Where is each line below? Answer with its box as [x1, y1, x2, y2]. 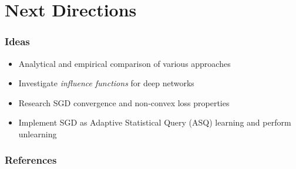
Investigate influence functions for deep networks [18, 77, 194, 89]
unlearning [18, 127, 57, 140]
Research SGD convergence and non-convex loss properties [18, 96, 230, 109]
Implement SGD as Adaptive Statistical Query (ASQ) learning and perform [18, 116, 291, 129]
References [5, 153, 57, 167]
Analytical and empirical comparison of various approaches [18, 57, 231, 69]
